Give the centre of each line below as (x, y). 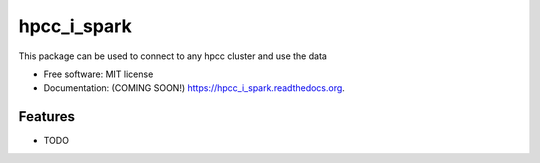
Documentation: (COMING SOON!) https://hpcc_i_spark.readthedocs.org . (194, 88)
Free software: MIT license (98, 74)
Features (46, 116)
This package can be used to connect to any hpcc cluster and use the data (172, 56)
